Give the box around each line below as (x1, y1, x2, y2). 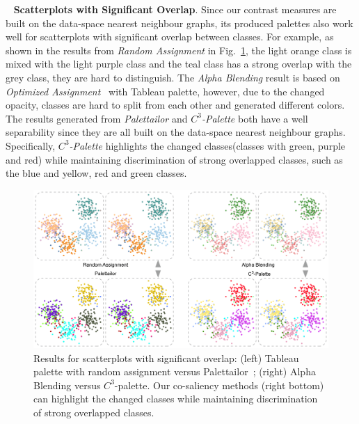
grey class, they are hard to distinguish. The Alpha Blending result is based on (6, 70, 340, 84)
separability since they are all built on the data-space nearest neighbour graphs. (6, 125, 346, 139)
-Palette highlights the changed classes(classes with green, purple (69, 138, 346, 152)
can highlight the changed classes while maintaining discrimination (33, 391, 318, 406)
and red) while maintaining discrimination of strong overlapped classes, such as (6, 152, 343, 166)
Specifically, (6, 138, 56, 152)
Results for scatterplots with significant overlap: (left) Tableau (33, 350, 299, 365)
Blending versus (33, 377, 101, 392)
